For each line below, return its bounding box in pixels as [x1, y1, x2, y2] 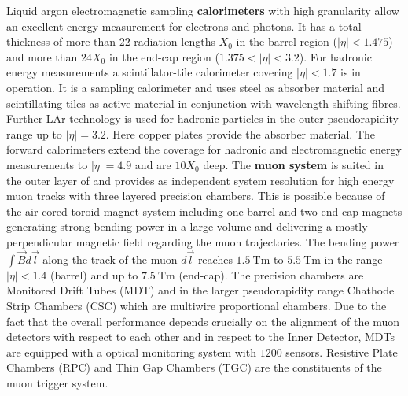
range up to [6, 125, 62, 142]
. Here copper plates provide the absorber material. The [105, 125, 376, 142]
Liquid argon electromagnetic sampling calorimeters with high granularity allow [6, 2, 399, 18]
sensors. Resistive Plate [285, 343, 398, 360]
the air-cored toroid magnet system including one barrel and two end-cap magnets [6, 202, 402, 219]
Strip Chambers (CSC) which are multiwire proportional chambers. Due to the [6, 297, 387, 313]
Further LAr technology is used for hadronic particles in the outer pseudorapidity [6, 110, 399, 127]
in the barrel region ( [236, 33, 338, 50]
